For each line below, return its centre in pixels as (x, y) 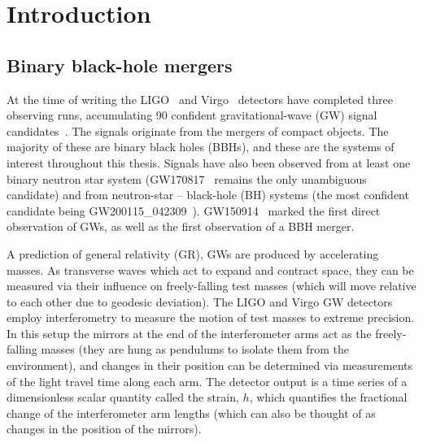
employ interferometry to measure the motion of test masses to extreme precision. (211, 317)
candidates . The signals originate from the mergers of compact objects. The (198, 130)
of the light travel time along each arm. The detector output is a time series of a (207, 381)
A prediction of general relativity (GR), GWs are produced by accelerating (193, 253)
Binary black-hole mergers (120, 65)
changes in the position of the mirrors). (104, 429)
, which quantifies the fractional (328, 397)
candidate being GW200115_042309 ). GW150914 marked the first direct (194, 210)
